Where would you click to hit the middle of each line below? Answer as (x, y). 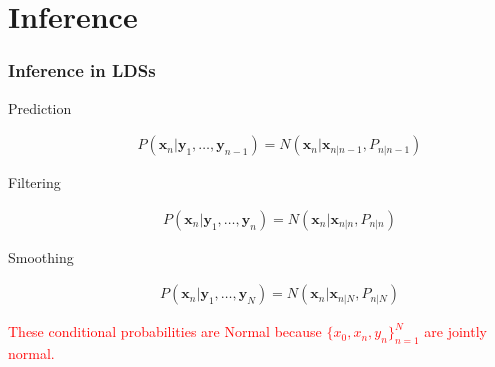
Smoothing (41, 256)
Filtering (34, 182)
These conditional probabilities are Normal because (165, 331)
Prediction (40, 107)
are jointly (455, 331)
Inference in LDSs (82, 70)
